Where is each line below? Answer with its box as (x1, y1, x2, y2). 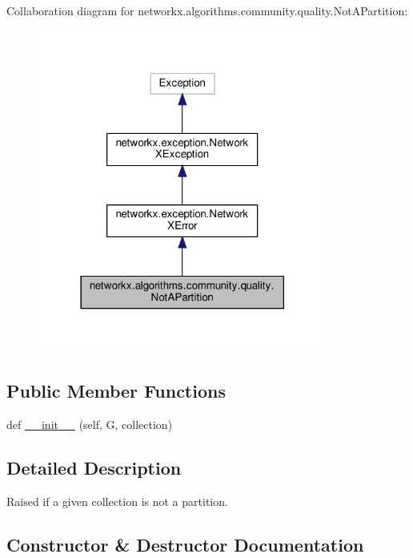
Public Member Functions (6, 378, 226, 403)
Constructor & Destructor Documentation (6, 532, 364, 556)
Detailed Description (6, 455, 182, 479)
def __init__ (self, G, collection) (6, 415, 173, 432)
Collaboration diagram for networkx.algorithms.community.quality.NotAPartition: (6, 2, 408, 18)
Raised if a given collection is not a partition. (6, 492, 228, 509)
